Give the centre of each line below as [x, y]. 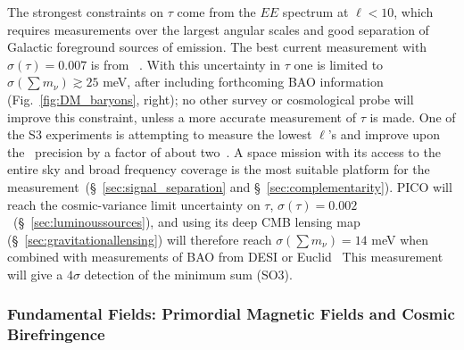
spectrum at [315, 12]
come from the [216, 12]
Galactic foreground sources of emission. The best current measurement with [217, 47]
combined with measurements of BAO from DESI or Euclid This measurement [225, 257]
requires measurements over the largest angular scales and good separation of [218, 29]
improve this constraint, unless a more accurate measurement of [182, 117]
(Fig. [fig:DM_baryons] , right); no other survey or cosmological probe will [211, 99]
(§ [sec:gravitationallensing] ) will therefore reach [140, 239]
